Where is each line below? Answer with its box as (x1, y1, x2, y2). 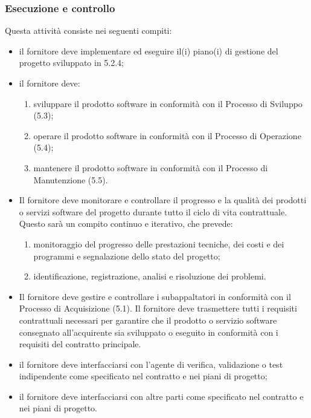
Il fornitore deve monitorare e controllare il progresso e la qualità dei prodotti (19, 194, 307, 206)
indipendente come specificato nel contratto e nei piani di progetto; (19, 370, 268, 382)
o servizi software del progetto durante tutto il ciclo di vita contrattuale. (19, 205, 287, 218)
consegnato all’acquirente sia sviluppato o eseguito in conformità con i (19, 325, 278, 338)
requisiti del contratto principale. (19, 338, 141, 350)
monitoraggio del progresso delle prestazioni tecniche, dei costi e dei (33, 237, 284, 250)
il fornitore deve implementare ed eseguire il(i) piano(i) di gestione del (19, 44, 278, 57)
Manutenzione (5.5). (33, 173, 108, 186)
